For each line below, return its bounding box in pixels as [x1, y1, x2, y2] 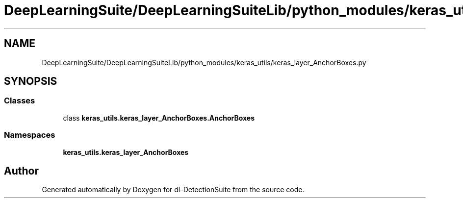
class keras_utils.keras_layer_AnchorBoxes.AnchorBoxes [63, 113, 255, 122]
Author [4, 164, 39, 177]
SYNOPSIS [4, 75, 57, 88]
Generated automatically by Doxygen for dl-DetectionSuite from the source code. [42, 185, 305, 194]
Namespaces [4, 130, 55, 140]
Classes [4, 96, 35, 106]
